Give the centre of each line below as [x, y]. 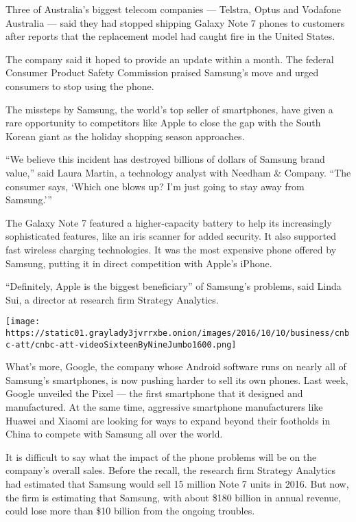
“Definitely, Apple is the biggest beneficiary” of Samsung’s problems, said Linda [174, 286]
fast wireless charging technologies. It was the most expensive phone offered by [171, 249]
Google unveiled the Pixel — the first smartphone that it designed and [154, 393]
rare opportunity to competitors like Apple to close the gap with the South [163, 123]
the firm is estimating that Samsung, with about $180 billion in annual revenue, [174, 497]
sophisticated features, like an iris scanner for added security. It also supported [171, 236]
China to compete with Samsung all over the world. [114, 434]
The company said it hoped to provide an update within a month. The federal [170, 59]
